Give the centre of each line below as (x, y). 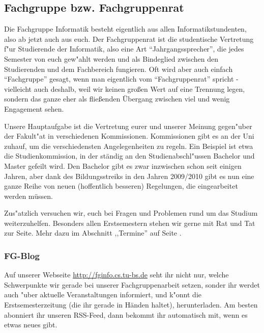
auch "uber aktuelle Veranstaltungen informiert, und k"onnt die (103, 294)
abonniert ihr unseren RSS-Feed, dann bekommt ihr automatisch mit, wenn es (126, 314)
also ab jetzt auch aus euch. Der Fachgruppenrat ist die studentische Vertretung (129, 39)
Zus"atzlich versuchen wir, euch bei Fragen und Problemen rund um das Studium (131, 213)
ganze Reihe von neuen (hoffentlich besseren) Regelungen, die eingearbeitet (121, 186)
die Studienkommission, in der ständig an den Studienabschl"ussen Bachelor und (129, 156)
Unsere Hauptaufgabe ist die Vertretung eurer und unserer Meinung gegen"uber (128, 126)
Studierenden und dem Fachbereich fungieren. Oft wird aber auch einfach (119, 69)
